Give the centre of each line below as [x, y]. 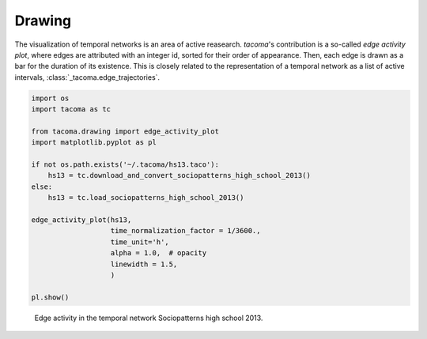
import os [50, 98]
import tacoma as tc [71, 109]
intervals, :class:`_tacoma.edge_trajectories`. [87, 77]
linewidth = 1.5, [144, 264]
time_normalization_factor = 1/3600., [185, 231]
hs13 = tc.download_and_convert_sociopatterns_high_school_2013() [179, 175]
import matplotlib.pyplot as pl [94, 143]
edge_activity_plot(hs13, [81, 220]
